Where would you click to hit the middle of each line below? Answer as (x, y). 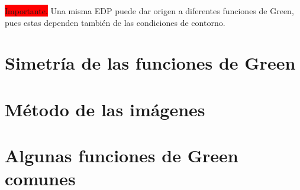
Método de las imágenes (105, 109)
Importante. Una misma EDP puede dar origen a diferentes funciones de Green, (149, 11)
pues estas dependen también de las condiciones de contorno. (115, 22)
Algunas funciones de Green (122, 155)
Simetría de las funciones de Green (150, 63)
